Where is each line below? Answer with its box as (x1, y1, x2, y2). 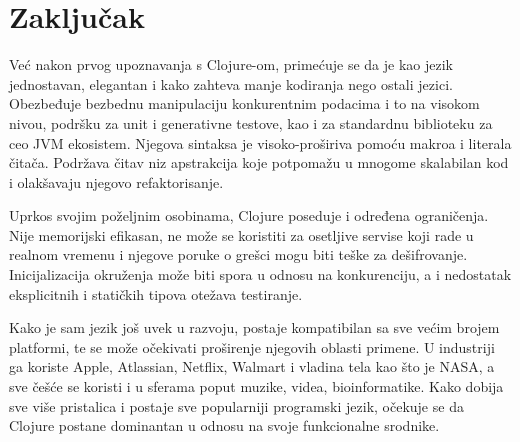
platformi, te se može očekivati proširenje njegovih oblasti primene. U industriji (9, 336, 495, 357)
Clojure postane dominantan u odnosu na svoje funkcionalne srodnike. (9, 415, 440, 436)
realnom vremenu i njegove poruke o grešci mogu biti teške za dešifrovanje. (9, 244, 468, 265)
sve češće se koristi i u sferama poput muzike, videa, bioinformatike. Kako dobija (9, 376, 504, 397)
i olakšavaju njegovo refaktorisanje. (9, 171, 224, 192)
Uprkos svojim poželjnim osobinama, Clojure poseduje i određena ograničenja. (9, 205, 489, 226)
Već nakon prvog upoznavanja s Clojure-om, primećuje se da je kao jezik (9, 54, 453, 75)
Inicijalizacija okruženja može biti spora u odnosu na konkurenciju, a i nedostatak (9, 264, 512, 285)
